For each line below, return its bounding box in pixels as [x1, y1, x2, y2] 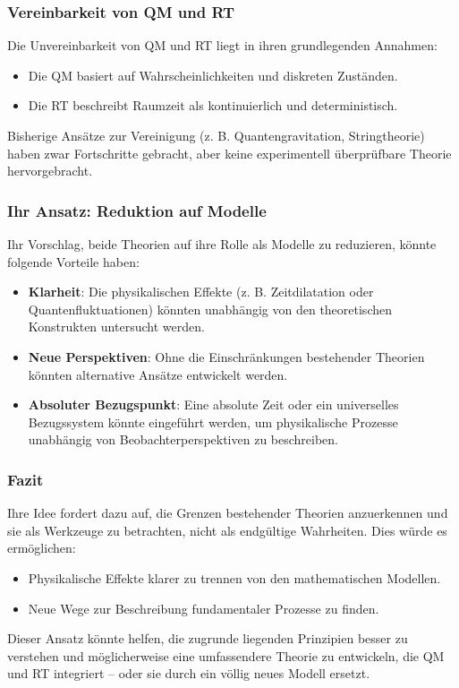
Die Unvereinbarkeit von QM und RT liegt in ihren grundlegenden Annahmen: [7, 36, 438, 55]
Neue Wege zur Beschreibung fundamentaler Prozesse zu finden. [28, 598, 379, 617]
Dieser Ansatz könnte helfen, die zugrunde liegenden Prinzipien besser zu [7, 629, 408, 648]
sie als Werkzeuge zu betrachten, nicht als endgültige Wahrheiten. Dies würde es [7, 520, 447, 539]
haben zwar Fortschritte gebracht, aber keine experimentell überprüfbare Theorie [7, 143, 452, 162]
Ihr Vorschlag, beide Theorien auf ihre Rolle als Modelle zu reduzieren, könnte [7, 235, 437, 253]
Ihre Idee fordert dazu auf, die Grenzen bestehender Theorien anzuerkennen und [7, 503, 448, 522]
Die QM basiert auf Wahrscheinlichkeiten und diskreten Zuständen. [28, 65, 398, 84]
